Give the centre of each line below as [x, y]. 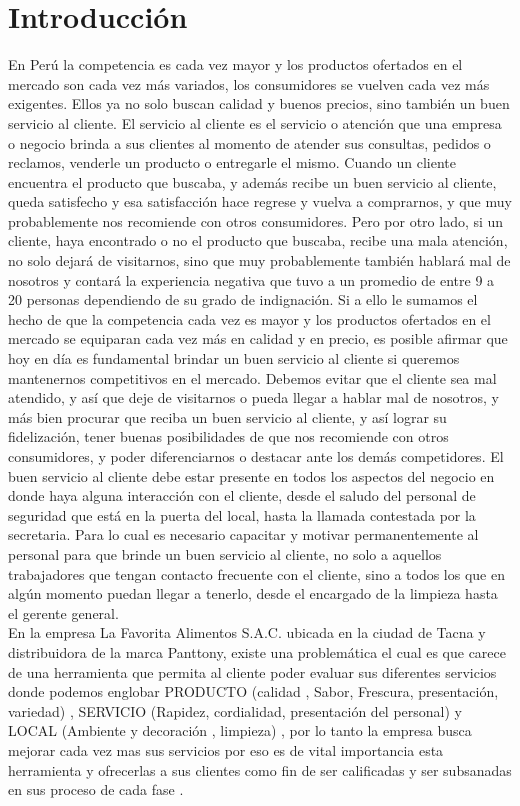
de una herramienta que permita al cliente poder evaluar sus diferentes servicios [252, 671]
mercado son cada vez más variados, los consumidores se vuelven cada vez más [249, 83]
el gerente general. [63, 612]
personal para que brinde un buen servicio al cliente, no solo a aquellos [225, 553]
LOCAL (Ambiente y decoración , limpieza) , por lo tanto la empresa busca [240, 730]
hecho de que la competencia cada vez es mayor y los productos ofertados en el [249, 318]
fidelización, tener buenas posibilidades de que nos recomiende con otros [228, 436]
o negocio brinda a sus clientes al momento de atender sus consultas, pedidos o [249, 142]
